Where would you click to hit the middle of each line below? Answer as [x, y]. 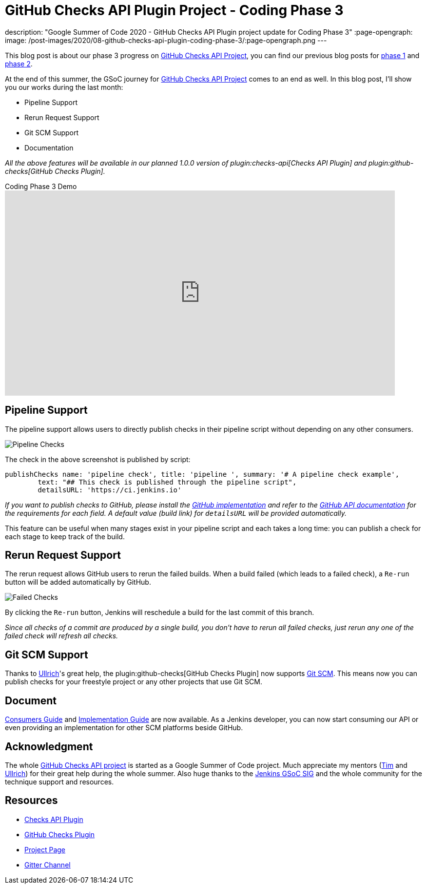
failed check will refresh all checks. [62, 636]
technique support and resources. [59, 782]
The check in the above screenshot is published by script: [98, 459]
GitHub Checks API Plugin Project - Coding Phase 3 [174, 10]
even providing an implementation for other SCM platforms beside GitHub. [124, 728]
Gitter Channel [48, 865]
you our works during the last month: [64, 87]
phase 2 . [19, 63]
